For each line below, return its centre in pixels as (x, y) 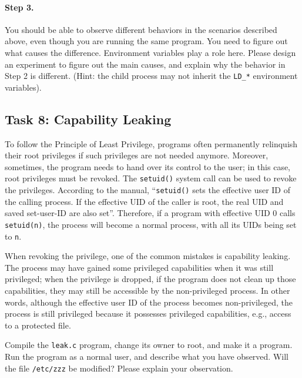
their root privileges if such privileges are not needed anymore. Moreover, (137, 155)
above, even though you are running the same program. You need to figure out (146, 41)
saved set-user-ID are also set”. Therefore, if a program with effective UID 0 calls (150, 213)
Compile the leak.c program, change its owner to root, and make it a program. (149, 345)
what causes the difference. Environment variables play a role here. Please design (150, 52)
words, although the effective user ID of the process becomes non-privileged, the (149, 302)
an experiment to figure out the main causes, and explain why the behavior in (145, 64)
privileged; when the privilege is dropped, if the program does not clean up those (150, 279)
